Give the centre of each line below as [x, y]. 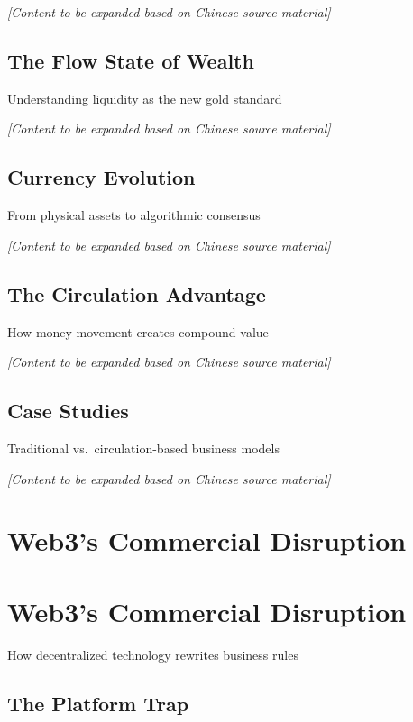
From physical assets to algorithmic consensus [134, 215]
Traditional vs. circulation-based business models [143, 448]
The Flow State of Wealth [131, 60]
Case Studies [68, 411]
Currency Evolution [101, 177]
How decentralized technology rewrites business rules [153, 654]
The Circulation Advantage [137, 293]
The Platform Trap [98, 703]
